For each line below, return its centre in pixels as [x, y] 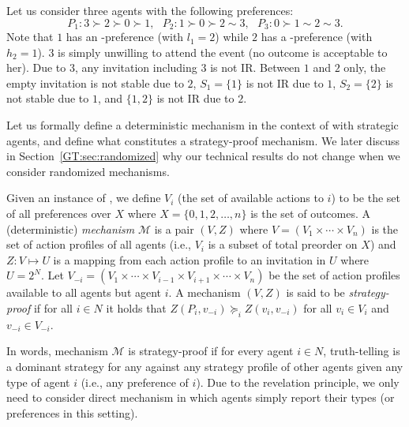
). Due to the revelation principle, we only [298, 382]
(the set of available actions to [251, 198]
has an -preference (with [125, 37]
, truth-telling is [362, 351]
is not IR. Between [255, 67]
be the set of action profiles [334, 275]
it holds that [136, 307]
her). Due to [36, 67]
